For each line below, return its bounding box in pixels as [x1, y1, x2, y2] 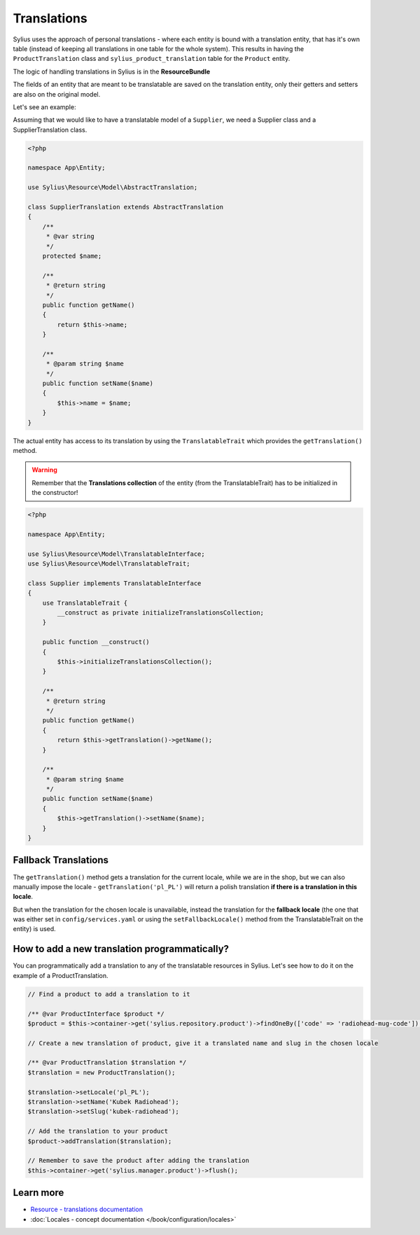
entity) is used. [13, 925, 56, 933]
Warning [31, 466, 57, 474]
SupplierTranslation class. [13, 125, 87, 134]
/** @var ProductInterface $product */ [27, 1010, 164, 1018]
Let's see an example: [13, 102, 76, 111]
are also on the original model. [13, 90, 101, 98]
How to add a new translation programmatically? [13, 943, 230, 955]
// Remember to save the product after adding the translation [27, 1157, 250, 1165]
